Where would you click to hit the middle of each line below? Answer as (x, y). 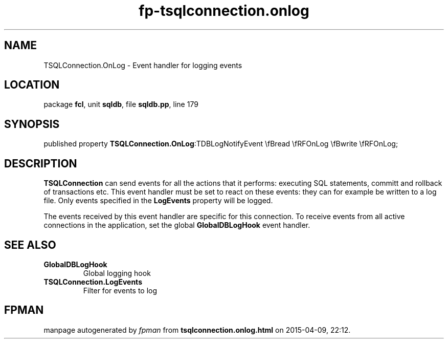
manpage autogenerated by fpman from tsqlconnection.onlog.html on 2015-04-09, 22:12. (197, 330)
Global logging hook (117, 273)
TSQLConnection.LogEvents (93, 282)
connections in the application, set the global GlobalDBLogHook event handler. (177, 225)
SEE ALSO (30, 245)
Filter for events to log (120, 290)
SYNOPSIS (32, 124)
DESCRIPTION (41, 163)
